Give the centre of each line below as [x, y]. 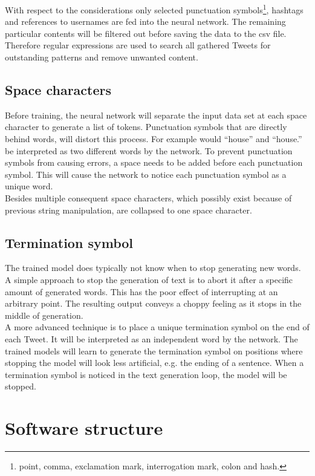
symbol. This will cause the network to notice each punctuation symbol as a [146, 174]
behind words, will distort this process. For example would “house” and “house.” [154, 139]
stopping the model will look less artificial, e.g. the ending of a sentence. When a [154, 363]
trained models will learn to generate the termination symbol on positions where [154, 350]
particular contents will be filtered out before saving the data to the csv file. [146, 33]
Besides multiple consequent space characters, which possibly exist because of [148, 197]
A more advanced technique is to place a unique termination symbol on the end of [157, 327]
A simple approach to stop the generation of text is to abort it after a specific [149, 279]
